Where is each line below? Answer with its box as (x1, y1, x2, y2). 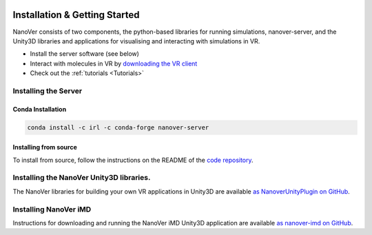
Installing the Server (12, 86, 83, 96)
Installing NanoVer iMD (12, 204, 92, 214)
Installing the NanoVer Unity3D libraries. (12, 173, 151, 183)
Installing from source (12, 143, 77, 152)
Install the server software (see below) (30, 50, 139, 58)
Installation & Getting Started (12, 9, 141, 21)
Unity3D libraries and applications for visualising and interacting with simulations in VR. (12, 37, 260, 45)
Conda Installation (12, 105, 67, 113)
